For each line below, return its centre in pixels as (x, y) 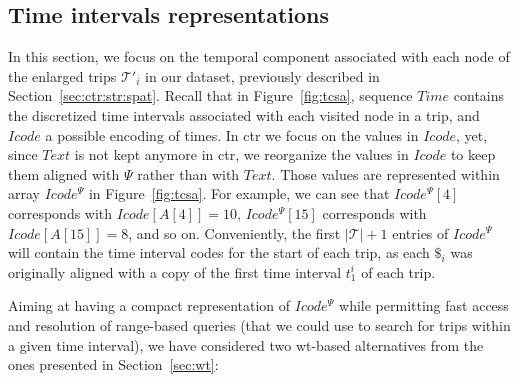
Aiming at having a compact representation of (149, 305)
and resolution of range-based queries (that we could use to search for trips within (259, 324)
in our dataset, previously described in (262, 75)
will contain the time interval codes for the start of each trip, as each (219, 252)
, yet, (471, 134)
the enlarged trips (62, 75)
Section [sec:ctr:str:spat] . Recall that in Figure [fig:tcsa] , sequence (210, 95)
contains (479, 95)
